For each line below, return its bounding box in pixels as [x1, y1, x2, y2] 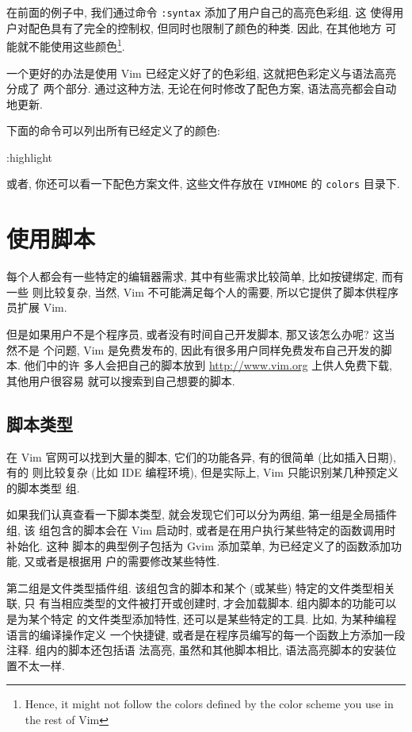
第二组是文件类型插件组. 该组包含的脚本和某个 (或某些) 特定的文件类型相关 [6, 579, 395, 596]
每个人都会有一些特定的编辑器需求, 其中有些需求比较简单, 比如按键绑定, [6, 268, 378, 285]
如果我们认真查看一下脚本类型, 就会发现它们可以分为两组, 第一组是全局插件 [6, 506, 398, 523]
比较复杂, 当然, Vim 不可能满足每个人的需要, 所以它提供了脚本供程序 [43, 283, 399, 300]
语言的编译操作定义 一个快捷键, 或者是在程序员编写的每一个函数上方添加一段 [6, 626, 406, 642]
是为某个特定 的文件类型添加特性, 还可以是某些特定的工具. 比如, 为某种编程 [6, 610, 397, 627]
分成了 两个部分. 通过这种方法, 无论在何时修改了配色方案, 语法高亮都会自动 [6, 80, 397, 97]
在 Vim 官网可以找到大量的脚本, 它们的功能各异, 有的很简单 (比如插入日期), [6, 448, 396, 465]
